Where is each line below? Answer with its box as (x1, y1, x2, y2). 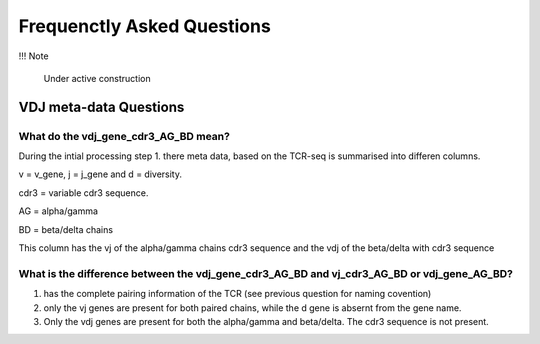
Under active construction (43, 72, 151, 84)
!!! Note (18, 50, 49, 62)
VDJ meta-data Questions (18, 98, 185, 115)
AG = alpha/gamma (18, 205, 99, 217)
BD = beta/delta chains (18, 223, 114, 235)
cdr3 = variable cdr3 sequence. (18, 186, 149, 199)
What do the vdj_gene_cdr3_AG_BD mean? (18, 129, 230, 143)
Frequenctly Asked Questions (18, 15, 272, 37)
